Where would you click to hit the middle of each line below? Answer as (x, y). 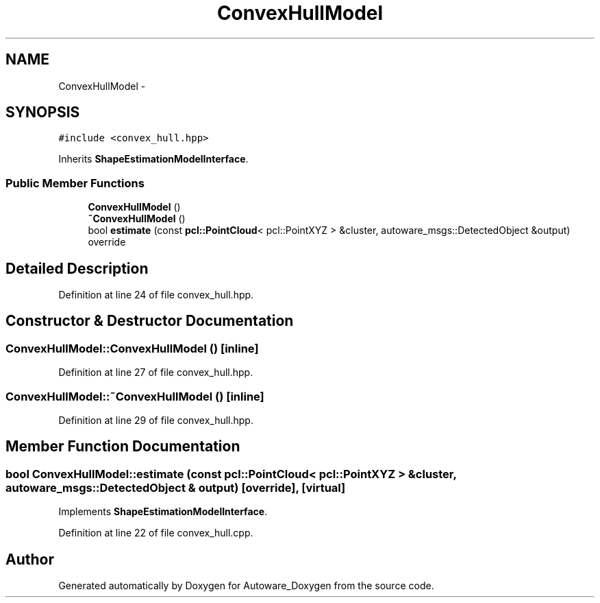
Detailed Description (77, 268)
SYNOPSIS (43, 113)
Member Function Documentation (123, 447)
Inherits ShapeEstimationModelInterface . (153, 159)
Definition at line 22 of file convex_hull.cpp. (156, 533)
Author (30, 559)
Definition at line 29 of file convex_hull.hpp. (156, 420)
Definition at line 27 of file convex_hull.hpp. (156, 373)
